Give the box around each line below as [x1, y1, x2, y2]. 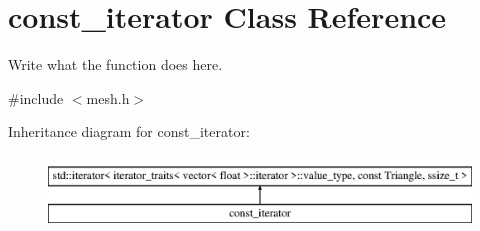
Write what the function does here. [8, 54, 223, 75]
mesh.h [86, 87, 130, 108]
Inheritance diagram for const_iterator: [8, 121, 250, 142]
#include [8, 87, 64, 108]
